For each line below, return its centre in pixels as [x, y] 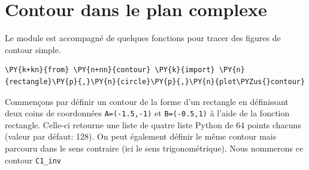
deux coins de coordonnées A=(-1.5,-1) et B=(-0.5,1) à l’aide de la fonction [147, 113]
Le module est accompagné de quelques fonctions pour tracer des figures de [143, 38]
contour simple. [33, 49]
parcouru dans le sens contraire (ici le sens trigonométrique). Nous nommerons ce [154, 148]
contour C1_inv [33, 160]
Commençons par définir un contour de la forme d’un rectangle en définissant [147, 101]
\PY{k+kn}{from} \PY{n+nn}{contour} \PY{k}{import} [110, 70]
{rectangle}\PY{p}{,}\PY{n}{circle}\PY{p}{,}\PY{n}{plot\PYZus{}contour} [155, 81]
